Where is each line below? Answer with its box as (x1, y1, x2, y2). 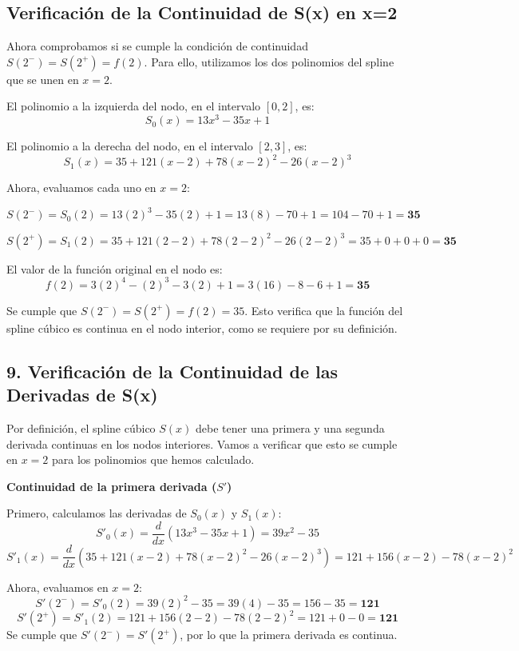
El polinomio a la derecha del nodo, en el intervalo (6, 138, 253, 154)
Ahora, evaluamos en (6, 578, 109, 595)
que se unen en (6, 70, 79, 87)
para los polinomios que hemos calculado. (52, 451, 255, 468)
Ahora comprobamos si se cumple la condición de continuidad (6, 38, 308, 54)
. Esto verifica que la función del (244, 302, 403, 318)
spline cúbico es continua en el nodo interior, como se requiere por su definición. (6, 319, 398, 336)
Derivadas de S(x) (6, 382, 158, 407)
